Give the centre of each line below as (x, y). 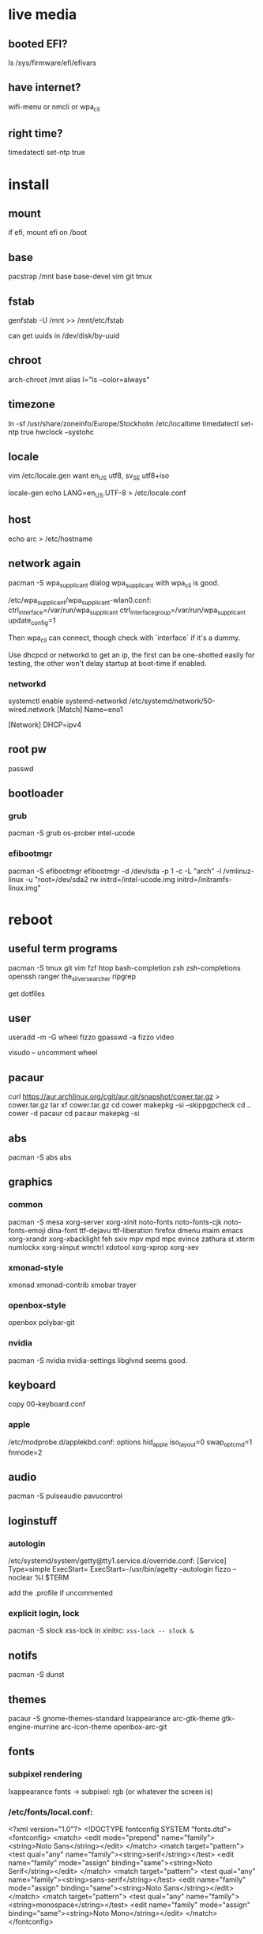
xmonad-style (36, 1267)
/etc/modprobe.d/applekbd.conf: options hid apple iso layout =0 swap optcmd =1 (130, 1443)
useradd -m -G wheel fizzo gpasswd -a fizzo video (91, 1037)
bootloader (36, 794)
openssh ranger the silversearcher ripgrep (72, 977)
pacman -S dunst (36, 1675)
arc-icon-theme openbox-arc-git (114, 1727)
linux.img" (24, 888)
